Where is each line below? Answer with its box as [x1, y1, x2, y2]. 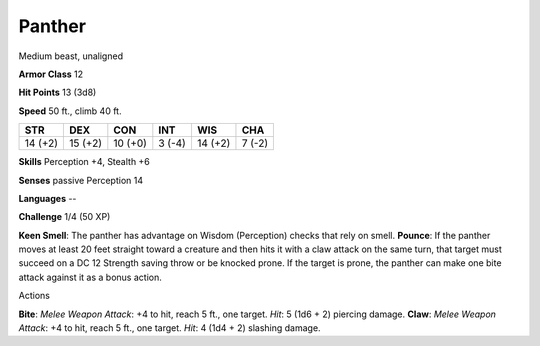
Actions [18, 290, 50, 302]
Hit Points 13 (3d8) [18, 86, 97, 99]
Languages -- [18, 192, 77, 204]
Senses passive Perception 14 [18, 174, 144, 186]
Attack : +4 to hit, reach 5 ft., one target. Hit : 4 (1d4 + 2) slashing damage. [18, 322, 321, 334]
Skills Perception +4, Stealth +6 [18, 156, 150, 168]
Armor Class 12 [18, 68, 84, 80]
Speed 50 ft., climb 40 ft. [18, 105, 122, 117]
